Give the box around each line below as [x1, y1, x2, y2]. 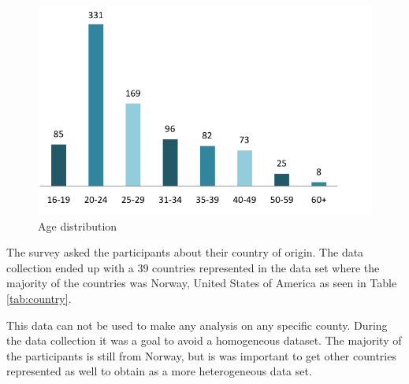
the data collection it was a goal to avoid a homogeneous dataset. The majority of [6, 332, 402, 349]
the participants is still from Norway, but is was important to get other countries [6, 347, 396, 364]
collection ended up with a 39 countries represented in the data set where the [6, 259, 380, 275]
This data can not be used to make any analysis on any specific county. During [6, 316, 388, 333]
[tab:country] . [6, 290, 72, 306]
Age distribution [38, 217, 117, 234]
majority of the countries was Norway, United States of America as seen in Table [6, 275, 397, 291]
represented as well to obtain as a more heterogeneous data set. [6, 363, 312, 379]
